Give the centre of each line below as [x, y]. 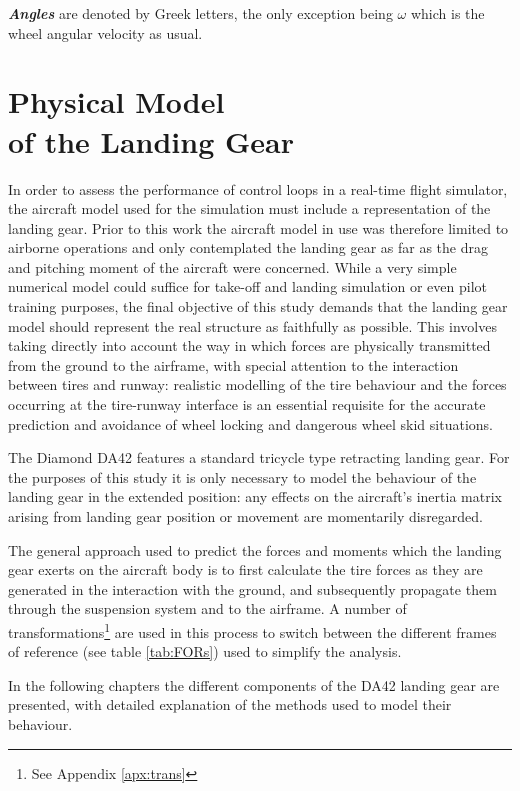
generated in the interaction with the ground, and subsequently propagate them [252, 588]
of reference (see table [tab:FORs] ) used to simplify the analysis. [205, 651]
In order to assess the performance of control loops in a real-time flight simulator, [258, 188]
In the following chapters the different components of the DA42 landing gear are [254, 684]
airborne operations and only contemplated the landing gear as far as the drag [248, 247]
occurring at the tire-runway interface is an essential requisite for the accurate [247, 404]
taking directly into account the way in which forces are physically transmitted [249, 345]
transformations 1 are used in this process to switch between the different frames [252, 630]
